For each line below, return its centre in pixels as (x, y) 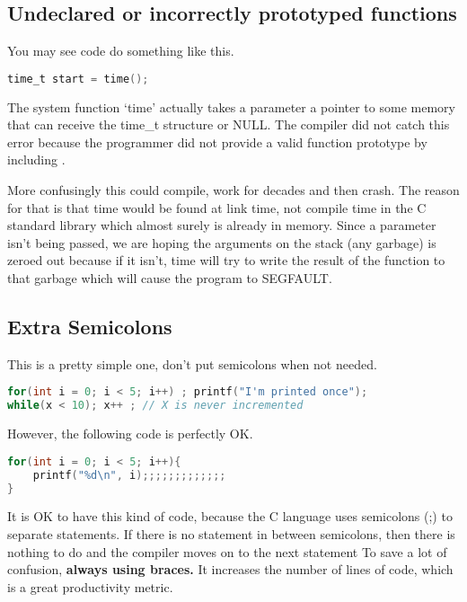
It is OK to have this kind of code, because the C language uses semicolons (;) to (230, 516)
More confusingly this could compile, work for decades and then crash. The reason (233, 190)
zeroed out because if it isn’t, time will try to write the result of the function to (226, 260)
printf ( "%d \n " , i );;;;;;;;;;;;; (129, 475)
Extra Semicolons (90, 326)
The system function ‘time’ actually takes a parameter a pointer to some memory (231, 106)
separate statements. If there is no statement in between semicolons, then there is (231, 533)
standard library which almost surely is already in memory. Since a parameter (222, 225)
